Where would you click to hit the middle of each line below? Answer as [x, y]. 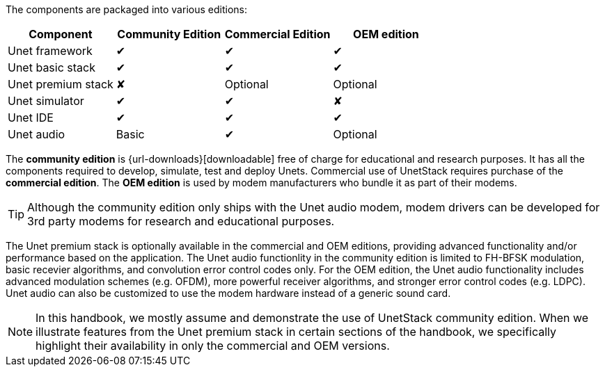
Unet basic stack [52, 67]
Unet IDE [31, 118]
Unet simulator [46, 101]
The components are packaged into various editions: [126, 9]
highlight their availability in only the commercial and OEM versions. [213, 346]
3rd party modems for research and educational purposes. [181, 221]
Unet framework [50, 51]
